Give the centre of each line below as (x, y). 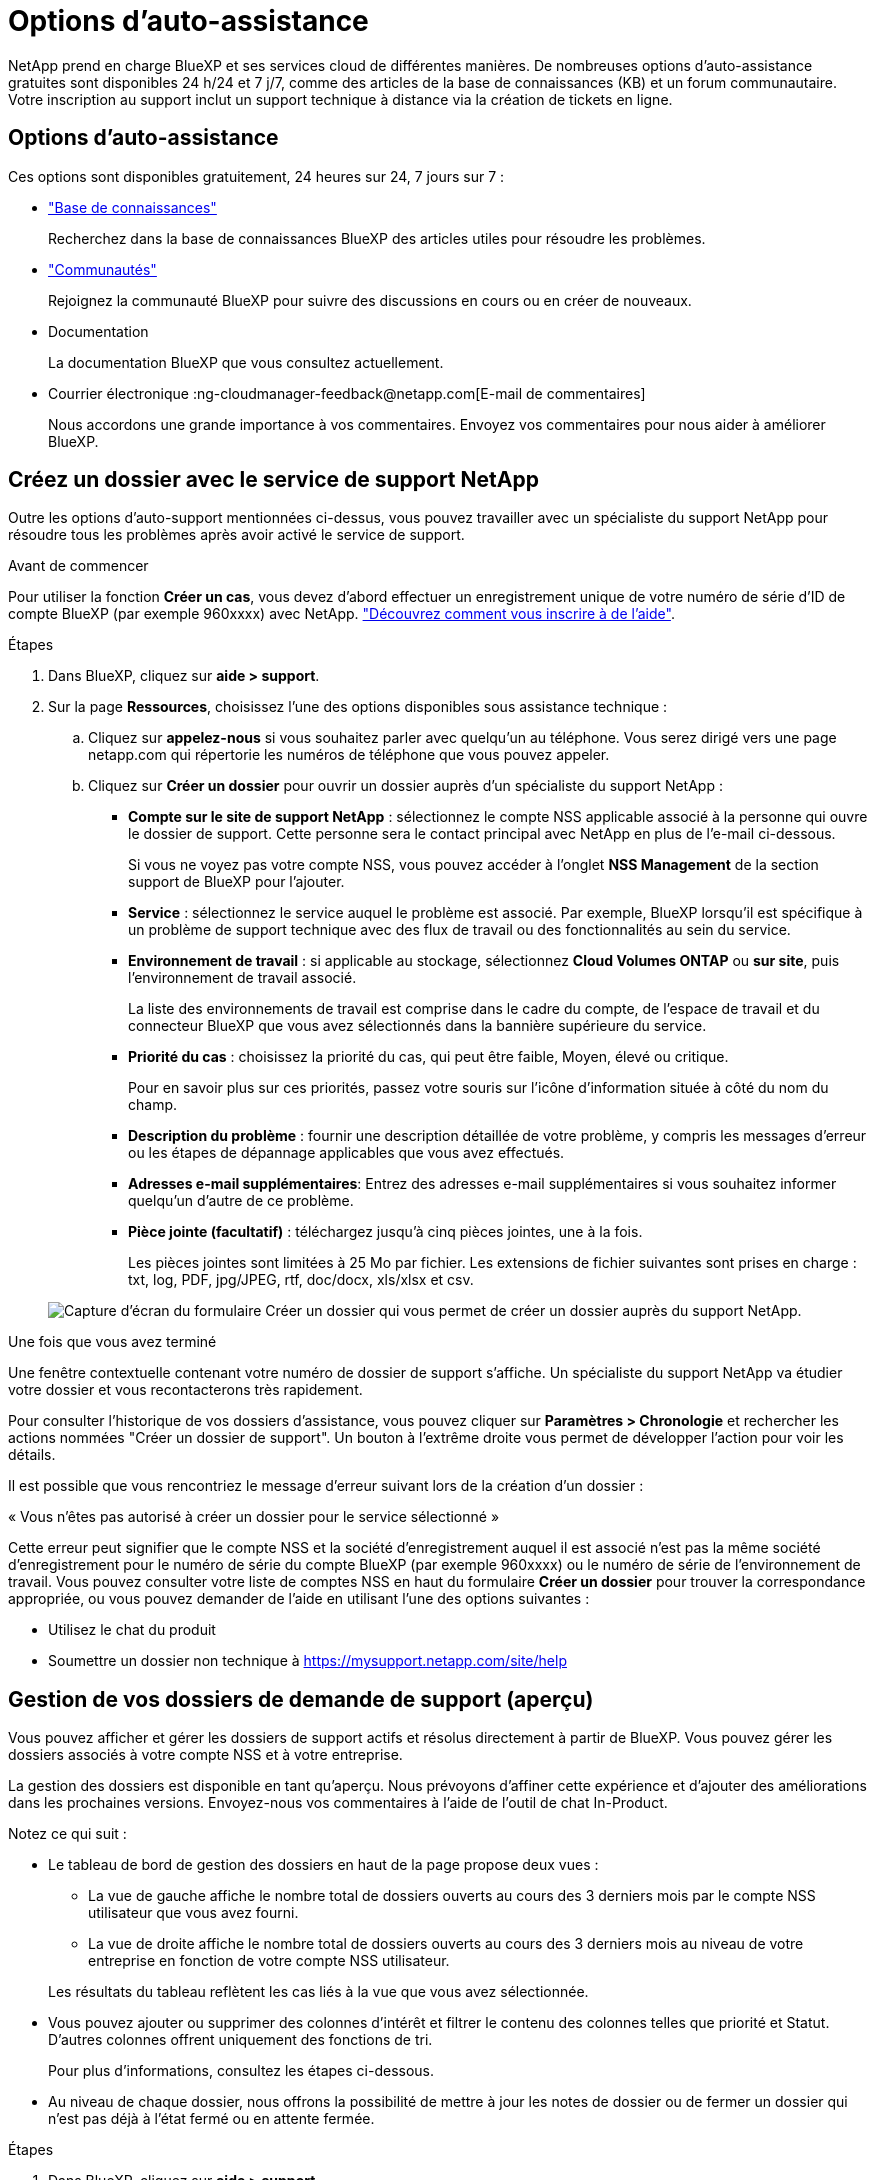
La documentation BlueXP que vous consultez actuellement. (246, 362)
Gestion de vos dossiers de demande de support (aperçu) (301, 1699)
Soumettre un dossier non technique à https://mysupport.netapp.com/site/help (307, 1661)
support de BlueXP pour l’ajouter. (236, 882)
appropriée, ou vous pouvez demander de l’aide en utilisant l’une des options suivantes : (299, 1599)
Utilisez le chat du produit (132, 1630)
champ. (153, 1105)
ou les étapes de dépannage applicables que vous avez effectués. (346, 1153)
